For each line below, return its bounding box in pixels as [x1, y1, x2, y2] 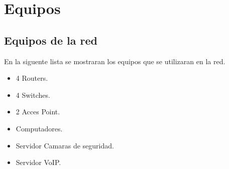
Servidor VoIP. [16, 157, 61, 167]
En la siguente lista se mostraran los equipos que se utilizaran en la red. [4, 56, 225, 66]
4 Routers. [16, 73, 48, 83]
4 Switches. [16, 89, 50, 100]
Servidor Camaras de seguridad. [16, 140, 114, 150]
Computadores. [16, 123, 63, 133]
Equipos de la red [4, 32, 97, 48]
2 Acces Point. [16, 106, 60, 117]
